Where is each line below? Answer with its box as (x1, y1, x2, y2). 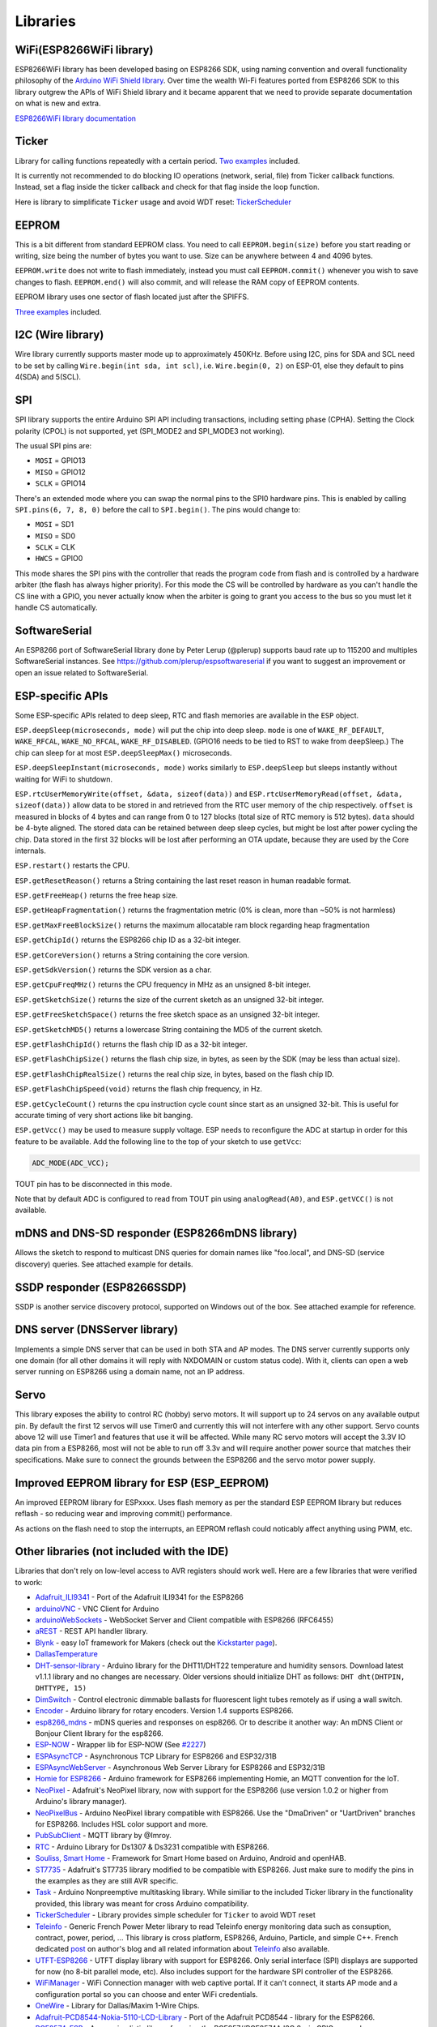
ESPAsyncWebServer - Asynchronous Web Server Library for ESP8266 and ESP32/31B (35, 1763, 325, 1772)
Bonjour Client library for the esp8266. (35, 1728, 163, 1738)
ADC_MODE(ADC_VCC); (32, 1158, 109, 1168)
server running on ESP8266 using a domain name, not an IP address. (15, 1367, 245, 1377)
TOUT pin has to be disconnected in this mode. (15, 1179, 172, 1189)
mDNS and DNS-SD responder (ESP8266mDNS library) (15, 1227, 298, 1241)
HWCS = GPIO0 (35, 554, 83, 564)
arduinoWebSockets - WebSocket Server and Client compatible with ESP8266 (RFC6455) (35, 1614, 334, 1625)
